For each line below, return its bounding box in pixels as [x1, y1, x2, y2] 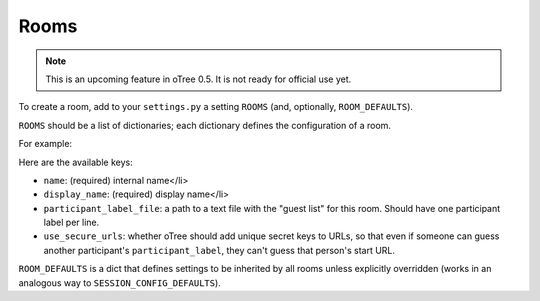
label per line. [43, 216, 100, 229]
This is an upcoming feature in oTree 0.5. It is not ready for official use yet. [45, 73, 352, 85]
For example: [18, 138, 73, 150]
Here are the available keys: [18, 156, 134, 168]
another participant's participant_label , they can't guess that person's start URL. [43, 244, 395, 256]
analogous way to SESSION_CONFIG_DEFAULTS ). [18, 276, 222, 289]
